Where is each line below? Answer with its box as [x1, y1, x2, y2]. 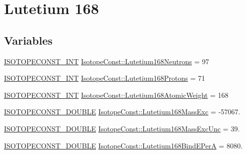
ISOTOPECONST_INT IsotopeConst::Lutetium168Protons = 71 [4, 73, 205, 83]
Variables [4, 32, 53, 48]
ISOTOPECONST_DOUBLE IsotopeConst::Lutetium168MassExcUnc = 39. [4, 123, 240, 133]
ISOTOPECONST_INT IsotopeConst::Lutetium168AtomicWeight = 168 [4, 89, 228, 100]
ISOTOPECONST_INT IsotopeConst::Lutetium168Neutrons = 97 [4, 56, 209, 66]
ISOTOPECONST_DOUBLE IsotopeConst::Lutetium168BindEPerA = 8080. [4, 140, 243, 150]
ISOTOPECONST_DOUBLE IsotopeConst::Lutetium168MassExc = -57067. [4, 106, 240, 117]
